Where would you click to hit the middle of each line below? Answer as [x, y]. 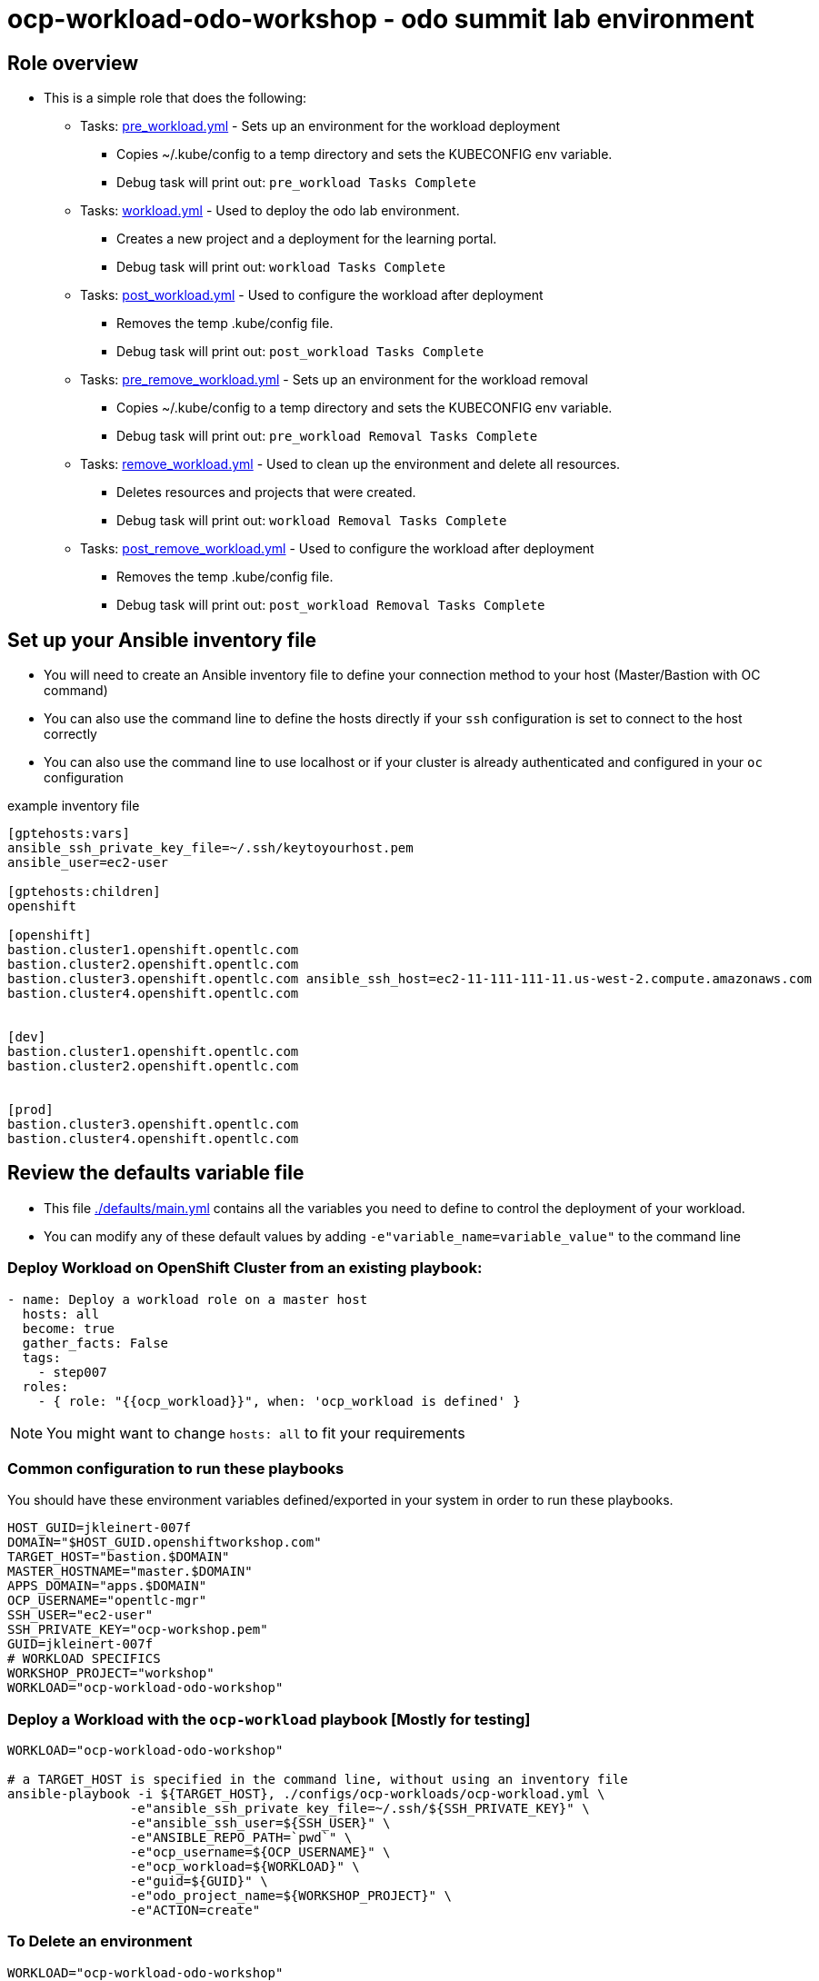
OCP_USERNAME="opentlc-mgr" [107, 1601]
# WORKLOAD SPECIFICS [84, 1659]
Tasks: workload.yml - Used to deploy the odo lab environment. [270, 211]
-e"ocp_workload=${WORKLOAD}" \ [245, 1867]
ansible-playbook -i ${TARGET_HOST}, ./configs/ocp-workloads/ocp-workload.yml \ [306, 1794]
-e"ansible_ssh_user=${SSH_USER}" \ [260, 1823]
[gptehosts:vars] [69, 834]
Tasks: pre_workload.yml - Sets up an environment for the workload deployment [320, 126]
